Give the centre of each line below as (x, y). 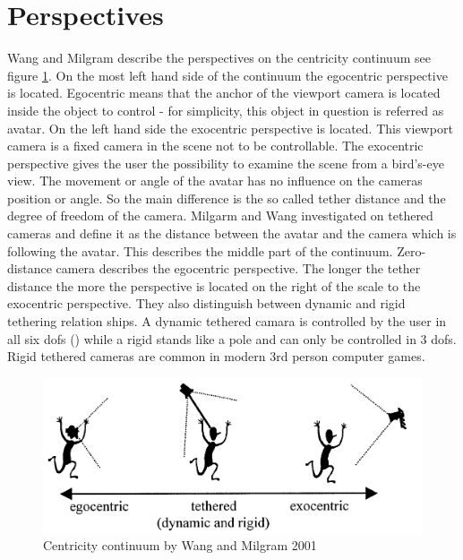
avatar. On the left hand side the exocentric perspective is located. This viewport (230, 128)
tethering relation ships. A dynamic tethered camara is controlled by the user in (227, 321)
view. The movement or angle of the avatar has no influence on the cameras (215, 181)
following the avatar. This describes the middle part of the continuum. (200, 250)
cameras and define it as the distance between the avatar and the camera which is (232, 233)
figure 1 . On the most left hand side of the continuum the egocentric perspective (227, 75)
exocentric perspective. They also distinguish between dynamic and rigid (206, 303)
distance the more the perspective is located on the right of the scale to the (214, 285)
